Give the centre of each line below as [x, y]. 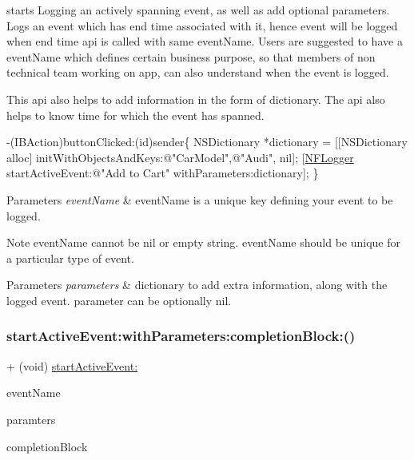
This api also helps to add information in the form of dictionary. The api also [196, 99]
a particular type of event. [70, 258]
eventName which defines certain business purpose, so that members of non [191, 56]
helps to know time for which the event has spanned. [135, 115]
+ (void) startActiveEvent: [72, 365]
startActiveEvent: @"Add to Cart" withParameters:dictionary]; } [163, 173]
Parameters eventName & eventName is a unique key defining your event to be [200, 199]
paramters [31, 419]
